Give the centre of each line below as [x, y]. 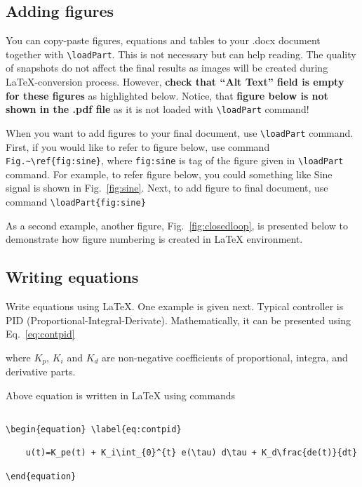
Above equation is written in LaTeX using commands [121, 395]
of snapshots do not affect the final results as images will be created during [167, 68]
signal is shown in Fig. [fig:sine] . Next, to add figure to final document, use [167, 188]
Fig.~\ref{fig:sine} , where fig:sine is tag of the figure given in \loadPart [175, 160]
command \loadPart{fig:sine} [76, 201]
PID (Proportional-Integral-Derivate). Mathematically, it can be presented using [178, 320]
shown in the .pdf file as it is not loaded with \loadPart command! [157, 109]
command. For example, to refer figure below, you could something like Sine [169, 174]
